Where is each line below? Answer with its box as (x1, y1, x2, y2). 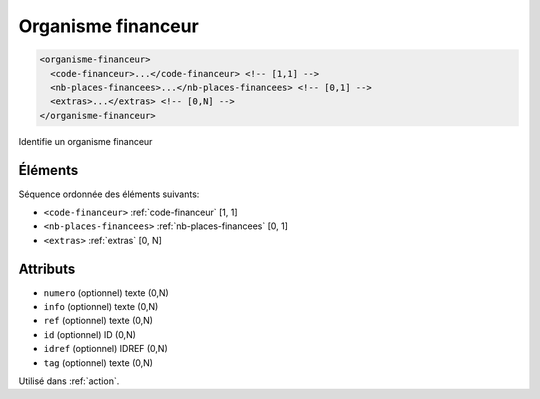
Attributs (18, 260, 76, 277)
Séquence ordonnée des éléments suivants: (18, 188, 200, 200)
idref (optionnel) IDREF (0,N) (43, 343, 169, 355)
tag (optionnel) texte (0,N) (43, 356, 154, 369)
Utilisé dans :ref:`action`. (18, 375, 120, 387)
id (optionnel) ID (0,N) (43, 328, 137, 340)
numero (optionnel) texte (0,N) (43, 286, 169, 299)
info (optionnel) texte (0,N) (43, 301, 159, 313)
